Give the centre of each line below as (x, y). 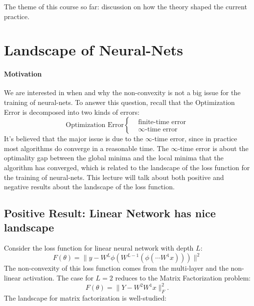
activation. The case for (58, 277)
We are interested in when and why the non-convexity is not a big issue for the (122, 92)
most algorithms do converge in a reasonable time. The (86, 148)
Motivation (23, 74)
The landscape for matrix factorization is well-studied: (85, 297)
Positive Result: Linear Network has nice (110, 213)
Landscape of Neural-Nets (94, 50)
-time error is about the (213, 148)
